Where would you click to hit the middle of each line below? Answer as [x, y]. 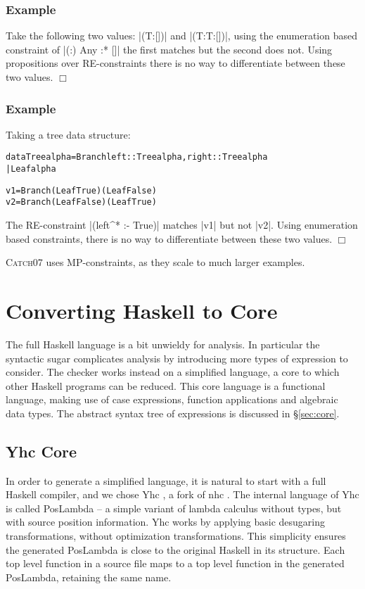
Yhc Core [41, 451]
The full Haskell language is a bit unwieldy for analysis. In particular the [163, 344]
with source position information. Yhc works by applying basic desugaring [166, 522]
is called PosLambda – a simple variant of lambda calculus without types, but [174, 508]
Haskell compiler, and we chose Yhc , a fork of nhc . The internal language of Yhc [182, 494]
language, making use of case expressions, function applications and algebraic [172, 399]
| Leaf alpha [31, 169]
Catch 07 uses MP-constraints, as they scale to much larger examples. [155, 262]
